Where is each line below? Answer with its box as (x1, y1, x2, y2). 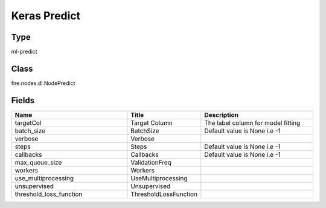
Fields (11, 95, 35, 106)
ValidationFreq (130, 158, 172, 166)
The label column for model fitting (204, 118, 301, 127)
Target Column (130, 118, 173, 127)
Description (204, 110, 238, 119)
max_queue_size (14, 158, 62, 166)
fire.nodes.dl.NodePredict (11, 79, 75, 87)
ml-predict (11, 48, 37, 55)
